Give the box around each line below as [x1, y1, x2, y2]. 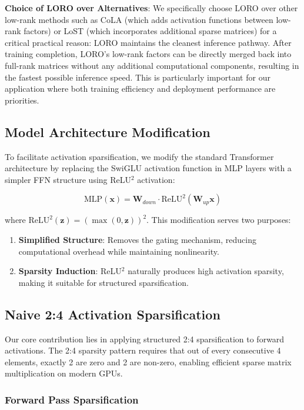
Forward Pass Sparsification [5, 392, 139, 406]
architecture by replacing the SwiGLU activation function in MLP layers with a [5, 162, 292, 174]
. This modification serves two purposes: [146, 214, 291, 226]
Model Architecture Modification [5, 122, 211, 141]
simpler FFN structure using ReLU [5, 173, 132, 185]
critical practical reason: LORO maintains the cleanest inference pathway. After [5, 36, 292, 48]
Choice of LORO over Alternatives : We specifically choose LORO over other [5, 2, 298, 14]
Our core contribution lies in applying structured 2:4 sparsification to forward [5, 332, 285, 345]
